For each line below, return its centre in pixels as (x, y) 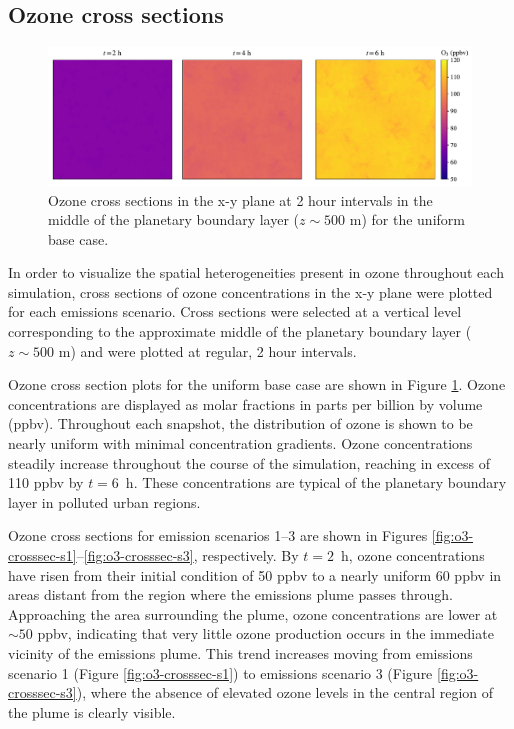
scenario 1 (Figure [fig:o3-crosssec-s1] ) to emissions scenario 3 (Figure (220, 672)
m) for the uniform (407, 219)
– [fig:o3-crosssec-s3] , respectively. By (187, 555)
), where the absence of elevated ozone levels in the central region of (285, 692)
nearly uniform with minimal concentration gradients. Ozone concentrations (240, 443)
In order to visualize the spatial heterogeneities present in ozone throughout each (256, 272)
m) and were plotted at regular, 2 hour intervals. (207, 350)
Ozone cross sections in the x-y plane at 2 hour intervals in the (240, 199)
